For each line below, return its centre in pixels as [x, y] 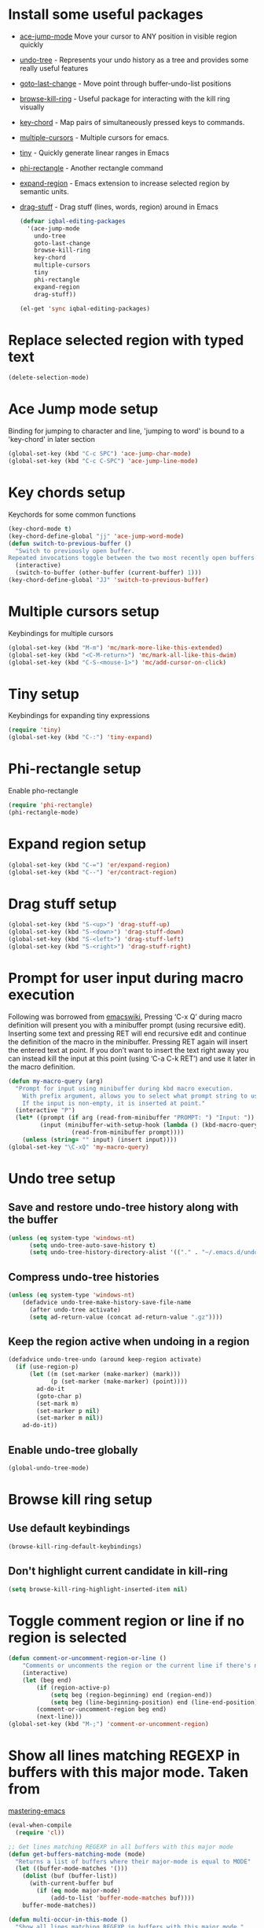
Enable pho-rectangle [43, 791]
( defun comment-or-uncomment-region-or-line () [88, 1658]
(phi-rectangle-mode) [44, 812]
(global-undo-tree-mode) [49, 1468]
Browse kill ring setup [81, 1499]
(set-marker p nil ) [68, 1411]
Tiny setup [44, 694]
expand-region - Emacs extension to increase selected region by [125, 183]
